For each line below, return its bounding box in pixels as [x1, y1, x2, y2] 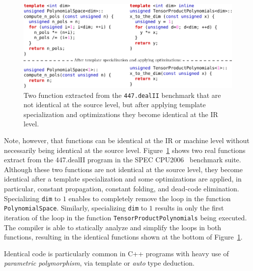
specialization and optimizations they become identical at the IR [24, 109, 218, 119]
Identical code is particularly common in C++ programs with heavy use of [4, 248, 229, 258]
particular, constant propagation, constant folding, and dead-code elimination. [4, 183, 239, 193]
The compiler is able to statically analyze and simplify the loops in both [4, 222, 222, 232]
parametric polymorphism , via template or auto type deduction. [4, 258, 195, 268]
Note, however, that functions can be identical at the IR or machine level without [4, 135, 250, 146]
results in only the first [155, 203, 224, 213]
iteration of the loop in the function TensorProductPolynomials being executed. [4, 212, 247, 222]
